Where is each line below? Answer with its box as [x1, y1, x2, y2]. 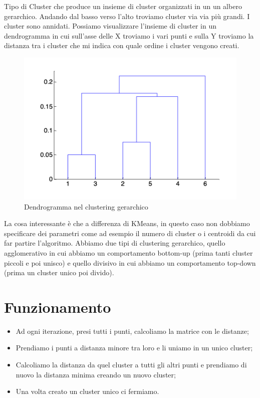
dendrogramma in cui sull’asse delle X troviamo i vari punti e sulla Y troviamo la [4, 30, 254, 41]
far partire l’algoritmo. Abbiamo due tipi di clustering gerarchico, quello [4, 238, 225, 248]
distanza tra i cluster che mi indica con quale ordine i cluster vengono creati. [4, 40, 239, 51]
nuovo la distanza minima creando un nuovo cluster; [16, 369, 176, 379]
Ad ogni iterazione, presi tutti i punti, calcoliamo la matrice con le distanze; [16, 325, 249, 336]
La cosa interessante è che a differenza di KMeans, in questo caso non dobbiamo [4, 218, 250, 229]
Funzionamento [4, 296, 111, 317]
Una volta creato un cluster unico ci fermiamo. [16, 386, 159, 396]
